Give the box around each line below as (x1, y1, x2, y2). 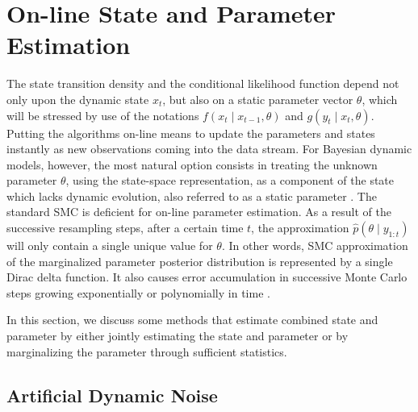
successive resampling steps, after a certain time (6, 219, 244, 236)
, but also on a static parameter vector (162, 90, 353, 107)
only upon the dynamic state (6, 90, 149, 107)
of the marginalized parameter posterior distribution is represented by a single (6, 252, 393, 269)
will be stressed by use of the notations (6, 106, 199, 123)
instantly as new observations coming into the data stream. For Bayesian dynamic (6, 140, 412, 157)
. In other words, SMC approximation (221, 237, 408, 254)
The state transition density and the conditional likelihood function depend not (6, 75, 399, 92)
